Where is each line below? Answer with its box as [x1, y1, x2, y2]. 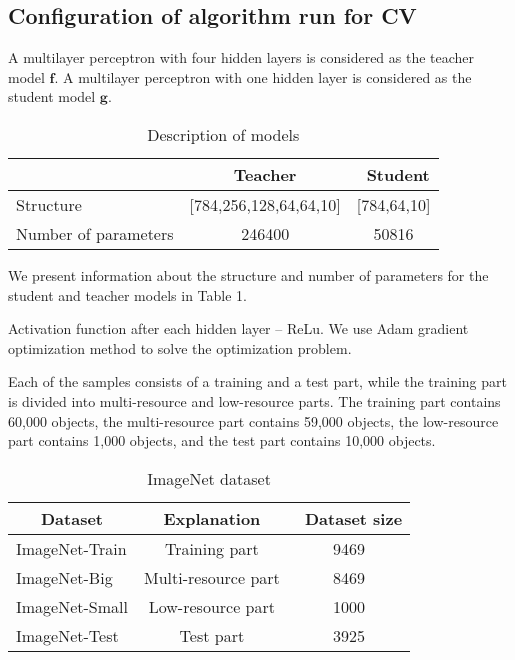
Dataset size [304, 506, 403, 530]
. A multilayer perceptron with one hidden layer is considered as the [54, 66, 472, 87]
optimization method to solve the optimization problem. [8, 337, 352, 358]
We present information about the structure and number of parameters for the [8, 264, 489, 285]
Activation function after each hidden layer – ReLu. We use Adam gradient [8, 318, 469, 339]
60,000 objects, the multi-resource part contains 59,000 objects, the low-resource [8, 410, 499, 431]
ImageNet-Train [16, 536, 127, 560]
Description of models [147, 122, 300, 146]
